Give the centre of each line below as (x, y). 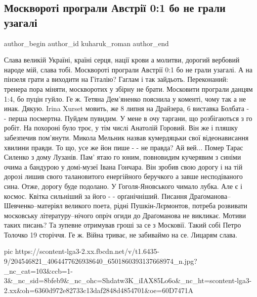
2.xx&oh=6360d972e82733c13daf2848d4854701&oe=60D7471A (99, 290)
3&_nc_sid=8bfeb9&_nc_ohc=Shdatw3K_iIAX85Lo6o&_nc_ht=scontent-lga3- (128, 280)
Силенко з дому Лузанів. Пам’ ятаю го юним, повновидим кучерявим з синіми (123, 157)
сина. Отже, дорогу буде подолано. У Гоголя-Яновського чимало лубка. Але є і (123, 186)
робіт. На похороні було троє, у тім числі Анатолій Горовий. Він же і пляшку (121, 128)
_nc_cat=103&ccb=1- (39, 270)
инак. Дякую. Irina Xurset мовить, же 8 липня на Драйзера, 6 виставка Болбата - (127, 108)
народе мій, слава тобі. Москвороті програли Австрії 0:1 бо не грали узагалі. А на (128, 69)
